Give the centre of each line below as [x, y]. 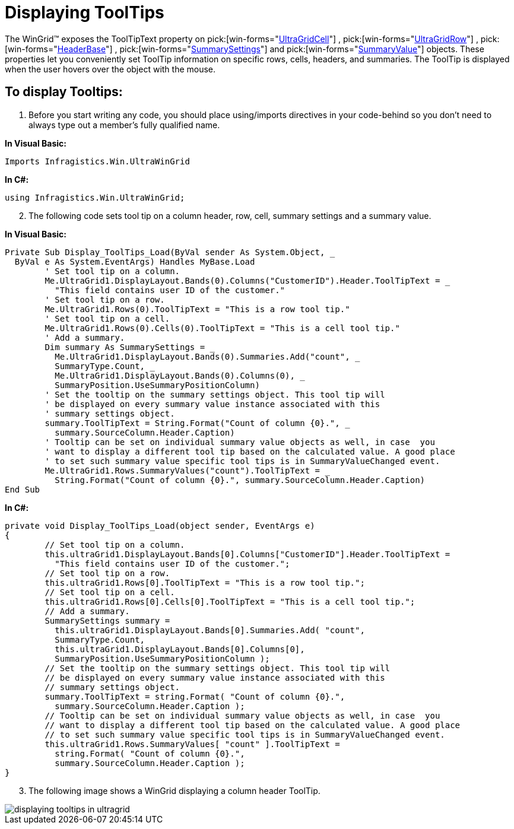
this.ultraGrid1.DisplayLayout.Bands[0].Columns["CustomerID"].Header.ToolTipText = [248, 554]
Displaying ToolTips [85, 12]
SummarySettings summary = [107, 620]
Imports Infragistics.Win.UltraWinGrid [97, 161]
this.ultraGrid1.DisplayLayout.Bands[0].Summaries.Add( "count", [210, 630]
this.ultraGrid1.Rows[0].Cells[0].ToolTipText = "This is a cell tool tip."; [230, 601]
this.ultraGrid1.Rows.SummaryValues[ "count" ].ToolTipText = [192, 744]
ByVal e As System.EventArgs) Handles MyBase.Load [135, 261]
